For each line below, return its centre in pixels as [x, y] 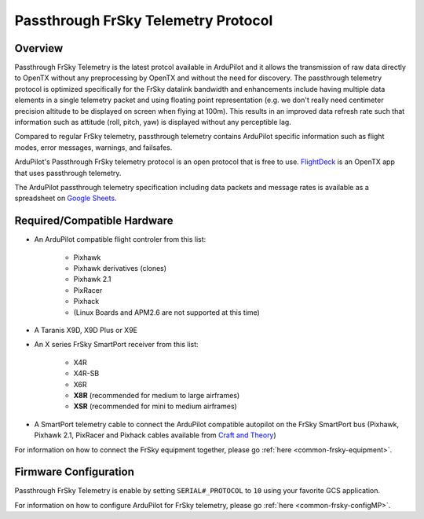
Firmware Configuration [75, 472]
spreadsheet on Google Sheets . [66, 198]
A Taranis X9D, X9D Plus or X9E [86, 330]
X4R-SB [86, 374]
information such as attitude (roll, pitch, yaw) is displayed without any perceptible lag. [153, 122]
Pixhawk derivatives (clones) [120, 269]
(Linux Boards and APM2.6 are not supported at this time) [167, 312]
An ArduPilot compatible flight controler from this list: [120, 239]
